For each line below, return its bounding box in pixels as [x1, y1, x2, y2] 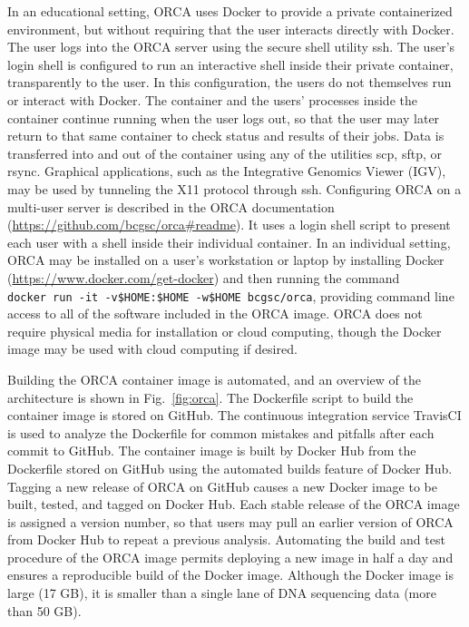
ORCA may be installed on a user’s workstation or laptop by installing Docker [7, 250, 445, 269]
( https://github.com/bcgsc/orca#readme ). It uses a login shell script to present [7, 215, 451, 234]
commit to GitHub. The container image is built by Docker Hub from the [7, 441, 416, 460]
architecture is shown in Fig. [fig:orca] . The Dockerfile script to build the [7, 387, 414, 407]
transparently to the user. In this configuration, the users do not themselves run [7, 73, 452, 92]
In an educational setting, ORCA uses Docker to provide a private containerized [7, 2, 453, 20]
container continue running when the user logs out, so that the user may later [7, 108, 440, 127]
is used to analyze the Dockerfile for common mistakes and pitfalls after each [7, 423, 435, 442]
